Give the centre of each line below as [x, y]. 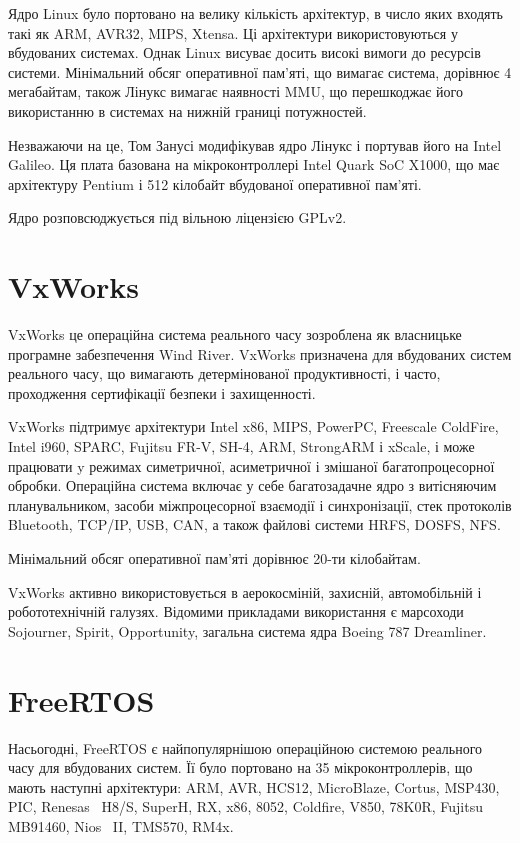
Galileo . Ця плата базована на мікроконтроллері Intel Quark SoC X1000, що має [254, 164]
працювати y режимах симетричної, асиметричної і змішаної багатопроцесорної [251, 465]
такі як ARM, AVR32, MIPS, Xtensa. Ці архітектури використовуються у [233, 32]
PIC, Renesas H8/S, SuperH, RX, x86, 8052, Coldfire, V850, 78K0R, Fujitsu [245, 806]
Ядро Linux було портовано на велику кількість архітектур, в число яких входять [255, 13]
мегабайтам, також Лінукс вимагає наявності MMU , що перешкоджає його [235, 91]
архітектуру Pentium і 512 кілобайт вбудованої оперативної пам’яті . [215, 183]
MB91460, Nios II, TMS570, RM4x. [121, 825]
